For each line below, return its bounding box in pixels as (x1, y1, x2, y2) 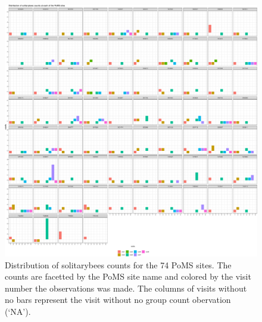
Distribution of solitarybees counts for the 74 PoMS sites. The (5, 258, 232, 271)
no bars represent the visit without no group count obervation (5, 293, 231, 306)
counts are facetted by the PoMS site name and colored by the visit (5, 270, 251, 283)
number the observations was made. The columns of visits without (5, 281, 247, 294)
